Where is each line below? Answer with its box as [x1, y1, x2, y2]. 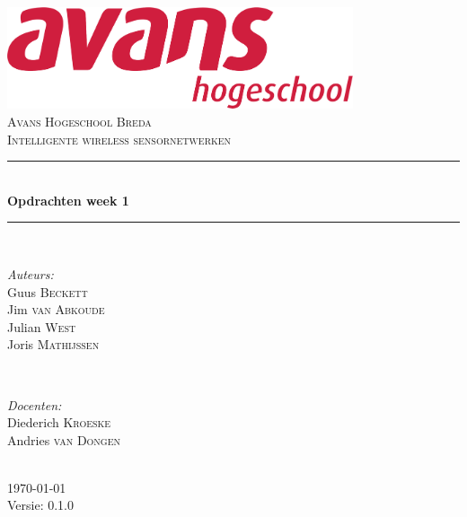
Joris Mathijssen [7, 335, 100, 354]
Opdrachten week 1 [7, 190, 129, 209]
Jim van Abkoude [7, 300, 105, 319]
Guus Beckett [7, 282, 88, 301]
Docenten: [7, 395, 62, 414]
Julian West [7, 317, 76, 336]
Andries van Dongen [7, 430, 121, 449]
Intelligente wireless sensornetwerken [7, 129, 232, 148]
